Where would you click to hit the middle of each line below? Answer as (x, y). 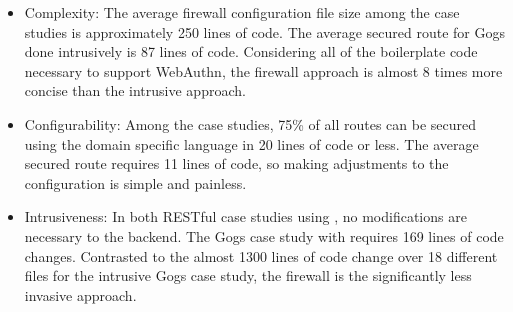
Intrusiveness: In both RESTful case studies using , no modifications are (245, 216)
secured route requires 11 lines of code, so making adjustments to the (236, 163)
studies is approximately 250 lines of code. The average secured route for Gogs (265, 31)
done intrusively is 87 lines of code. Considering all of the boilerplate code (251, 51)
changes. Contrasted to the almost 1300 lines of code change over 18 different (261, 255)
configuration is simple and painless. (135, 182)
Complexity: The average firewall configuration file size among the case (242, 12)
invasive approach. (80, 294)
